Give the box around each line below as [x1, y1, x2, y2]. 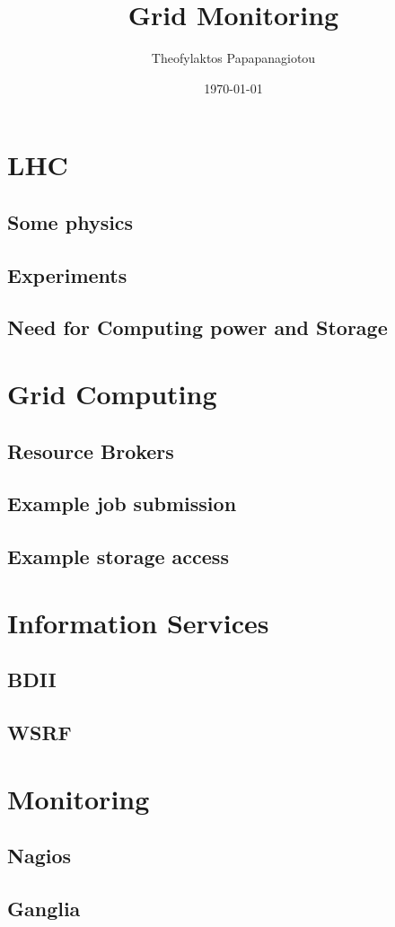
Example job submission [7, 490, 237, 517]
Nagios [7, 842, 72, 870]
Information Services [7, 604, 269, 640]
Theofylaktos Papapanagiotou [151, 49, 316, 67]
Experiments [7, 260, 127, 288]
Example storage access [7, 543, 229, 570]
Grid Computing [7, 375, 217, 412]
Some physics [7, 207, 134, 235]
